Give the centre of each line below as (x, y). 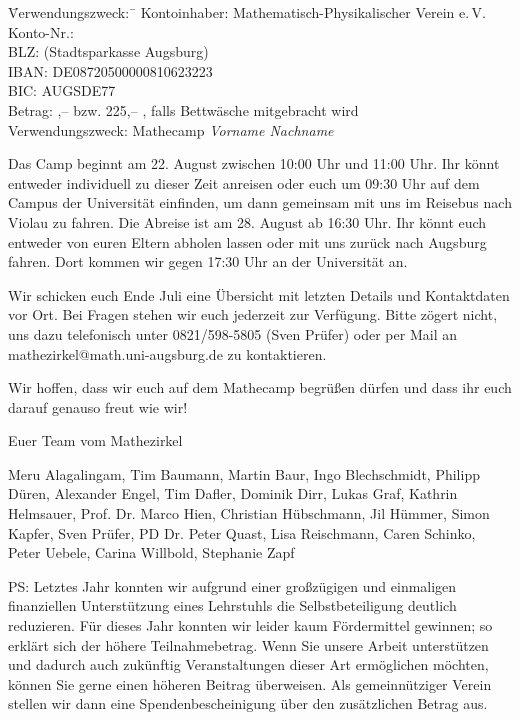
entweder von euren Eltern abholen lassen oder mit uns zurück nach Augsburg (247, 241)
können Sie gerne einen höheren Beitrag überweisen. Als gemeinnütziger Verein (250, 683)
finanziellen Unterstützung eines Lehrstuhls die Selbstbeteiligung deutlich (232, 605)
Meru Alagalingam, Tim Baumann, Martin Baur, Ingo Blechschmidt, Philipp (244, 473)
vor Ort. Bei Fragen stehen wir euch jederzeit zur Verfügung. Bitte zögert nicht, (253, 314)
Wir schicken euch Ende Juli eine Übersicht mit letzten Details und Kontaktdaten (259, 294)
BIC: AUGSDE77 (62, 90)
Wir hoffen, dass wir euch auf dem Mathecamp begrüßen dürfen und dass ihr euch (260, 387)
